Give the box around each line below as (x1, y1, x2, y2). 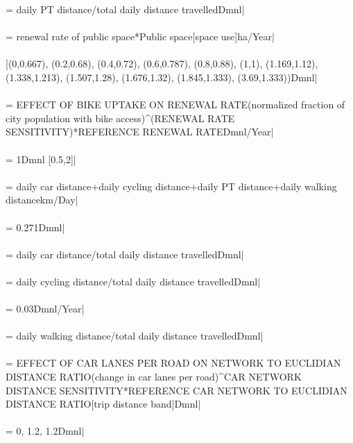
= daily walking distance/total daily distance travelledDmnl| (6, 328, 264, 343)
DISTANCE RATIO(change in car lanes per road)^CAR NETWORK (6, 369, 302, 384)
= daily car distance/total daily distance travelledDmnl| (6, 246, 244, 261)
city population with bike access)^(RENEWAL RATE (6, 110, 235, 125)
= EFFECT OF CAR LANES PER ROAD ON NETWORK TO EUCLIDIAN (6, 356, 341, 370)
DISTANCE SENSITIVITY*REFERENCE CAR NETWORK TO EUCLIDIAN (6, 383, 347, 397)
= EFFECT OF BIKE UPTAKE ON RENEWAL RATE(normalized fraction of (6, 97, 345, 112)
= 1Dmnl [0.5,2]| (6, 151, 76, 166)
